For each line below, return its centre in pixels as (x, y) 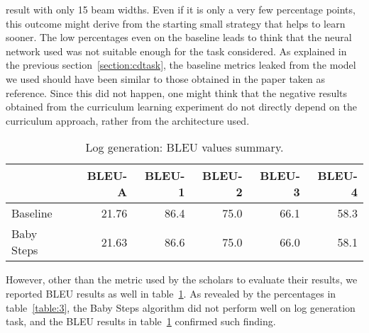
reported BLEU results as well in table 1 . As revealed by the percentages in (171, 293)
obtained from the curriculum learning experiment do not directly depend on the (181, 107)
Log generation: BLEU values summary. (184, 147)
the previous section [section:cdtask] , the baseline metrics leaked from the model (181, 65)
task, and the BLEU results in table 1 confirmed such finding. (141, 321)
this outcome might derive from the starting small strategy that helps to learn (176, 23)
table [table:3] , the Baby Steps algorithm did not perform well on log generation (181, 307)
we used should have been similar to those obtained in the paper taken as (166, 78)
